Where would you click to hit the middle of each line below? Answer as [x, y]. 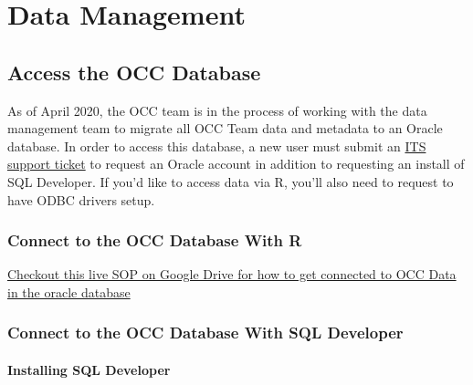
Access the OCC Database [134, 72]
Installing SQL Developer [89, 369]
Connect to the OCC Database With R [155, 240]
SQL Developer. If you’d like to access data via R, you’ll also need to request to [231, 181]
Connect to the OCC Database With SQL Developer [205, 333]
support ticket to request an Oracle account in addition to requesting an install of [236, 164]
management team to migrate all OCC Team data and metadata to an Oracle [225, 128]
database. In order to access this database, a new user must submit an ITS [217, 146]
